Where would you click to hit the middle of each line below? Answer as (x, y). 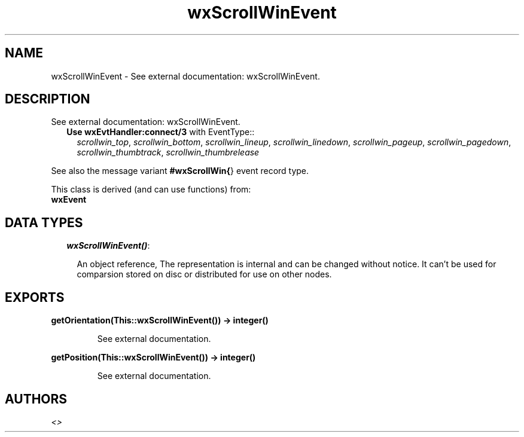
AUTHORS (36, 399)
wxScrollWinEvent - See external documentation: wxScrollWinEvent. (185, 76)
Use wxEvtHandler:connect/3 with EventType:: (161, 132)
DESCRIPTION (48, 99)
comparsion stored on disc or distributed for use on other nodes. (204, 274)
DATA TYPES (44, 222)
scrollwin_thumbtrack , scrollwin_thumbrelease (168, 152)
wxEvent (69, 200)
